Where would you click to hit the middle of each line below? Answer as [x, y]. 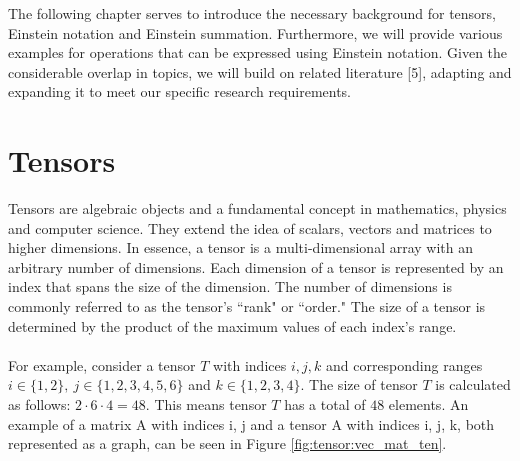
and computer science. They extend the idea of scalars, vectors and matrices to [250, 227]
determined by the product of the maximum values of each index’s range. [232, 325]
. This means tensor [206, 404]
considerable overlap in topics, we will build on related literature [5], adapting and [260, 71]
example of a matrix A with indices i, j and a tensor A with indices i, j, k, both [251, 423]
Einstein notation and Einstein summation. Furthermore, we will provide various [255, 32]
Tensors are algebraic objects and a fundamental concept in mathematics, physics [257, 208]
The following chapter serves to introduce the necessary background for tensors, [252, 13]
